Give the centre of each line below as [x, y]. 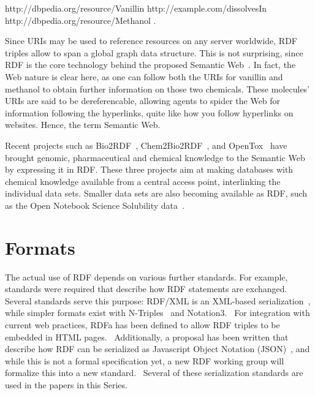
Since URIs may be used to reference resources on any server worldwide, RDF [151, 41]
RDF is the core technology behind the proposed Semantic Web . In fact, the [150, 65]
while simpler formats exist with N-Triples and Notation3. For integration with [157, 313]
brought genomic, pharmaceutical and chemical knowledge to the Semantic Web [155, 157]
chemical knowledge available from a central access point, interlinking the [143, 181]
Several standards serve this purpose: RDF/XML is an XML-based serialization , [158, 300]
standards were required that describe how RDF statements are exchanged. [146, 289]
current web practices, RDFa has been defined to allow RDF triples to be [142, 325]
